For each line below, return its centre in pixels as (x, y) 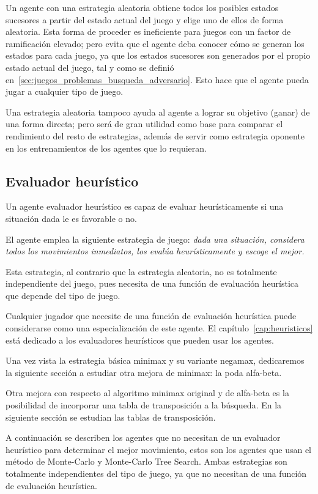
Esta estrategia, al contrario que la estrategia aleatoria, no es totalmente (141, 271)
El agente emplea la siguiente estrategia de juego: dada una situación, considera (155, 239)
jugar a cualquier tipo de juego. (65, 91)
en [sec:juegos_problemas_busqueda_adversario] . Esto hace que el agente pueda (157, 79)
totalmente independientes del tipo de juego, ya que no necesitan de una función (156, 474)
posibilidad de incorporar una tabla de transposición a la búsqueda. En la (144, 405)
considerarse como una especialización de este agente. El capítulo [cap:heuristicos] (159, 328)
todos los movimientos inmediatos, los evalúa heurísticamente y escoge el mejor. (155, 251)
